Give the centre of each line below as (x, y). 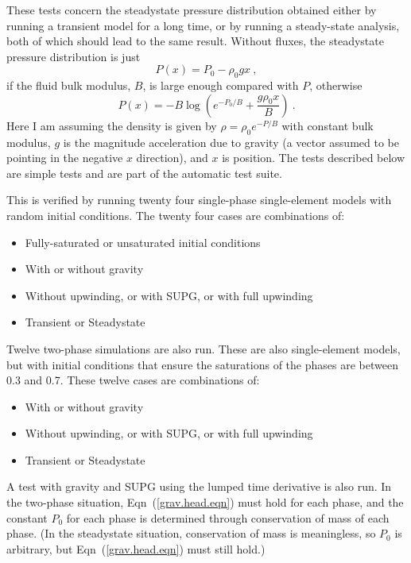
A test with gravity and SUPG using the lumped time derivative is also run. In (199, 486)
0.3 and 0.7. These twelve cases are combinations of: (133, 380)
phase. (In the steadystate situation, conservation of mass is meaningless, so (191, 533)
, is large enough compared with (221, 85)
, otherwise (336, 85)
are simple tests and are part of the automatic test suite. (144, 173)
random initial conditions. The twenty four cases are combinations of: (176, 215)
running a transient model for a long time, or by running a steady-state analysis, (203, 25)
